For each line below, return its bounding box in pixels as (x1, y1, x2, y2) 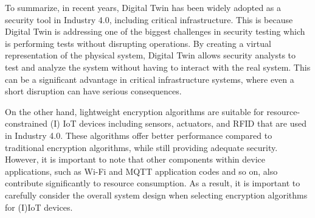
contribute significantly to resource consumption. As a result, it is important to (5, 177, 300, 189)
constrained (5, 117, 48, 130)
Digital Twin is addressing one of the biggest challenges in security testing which (5, 25, 305, 38)
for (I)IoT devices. (5, 200, 73, 213)
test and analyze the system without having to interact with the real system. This (5, 60, 311, 73)
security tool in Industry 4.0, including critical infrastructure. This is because (5, 13, 293, 26)
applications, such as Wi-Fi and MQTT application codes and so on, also (5, 164, 278, 177)
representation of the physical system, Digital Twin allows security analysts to (5, 49, 296, 62)
